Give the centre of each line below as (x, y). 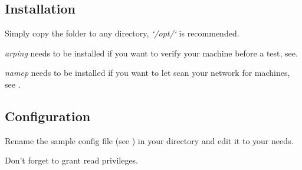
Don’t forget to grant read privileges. (72, 160)
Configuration (48, 116)
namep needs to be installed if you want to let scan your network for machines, (147, 73)
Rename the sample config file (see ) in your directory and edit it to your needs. (149, 140)
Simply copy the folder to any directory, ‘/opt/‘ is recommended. (122, 33)
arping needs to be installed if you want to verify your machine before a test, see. (151, 53)
